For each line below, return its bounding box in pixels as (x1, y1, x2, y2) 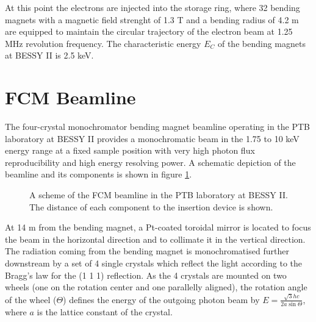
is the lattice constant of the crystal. (37, 305, 173, 318)
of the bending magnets (217, 37, 306, 49)
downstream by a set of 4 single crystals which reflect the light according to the (5, 257, 302, 270)
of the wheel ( (5, 293, 57, 306)
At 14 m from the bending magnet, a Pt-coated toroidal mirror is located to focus (5, 221, 311, 234)
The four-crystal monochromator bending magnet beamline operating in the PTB (5, 120, 311, 133)
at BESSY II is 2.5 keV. (5, 49, 94, 62)
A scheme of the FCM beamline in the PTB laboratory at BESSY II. (29, 188, 288, 201)
